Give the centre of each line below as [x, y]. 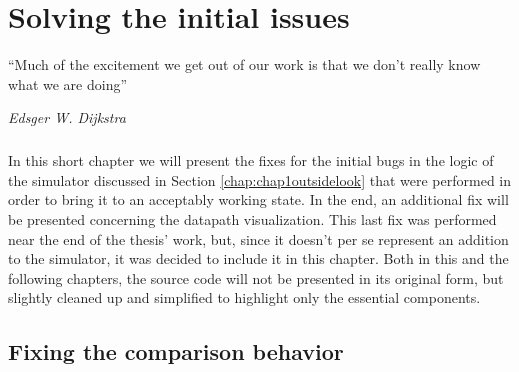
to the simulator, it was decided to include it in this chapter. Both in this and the [258, 258]
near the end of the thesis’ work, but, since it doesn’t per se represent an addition [258, 238]
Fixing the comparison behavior [176, 351]
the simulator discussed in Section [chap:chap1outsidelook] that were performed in [260, 179]
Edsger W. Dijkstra [67, 117]
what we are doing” [68, 83]
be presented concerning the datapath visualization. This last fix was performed [252, 219]
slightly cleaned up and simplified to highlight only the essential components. [244, 297]
